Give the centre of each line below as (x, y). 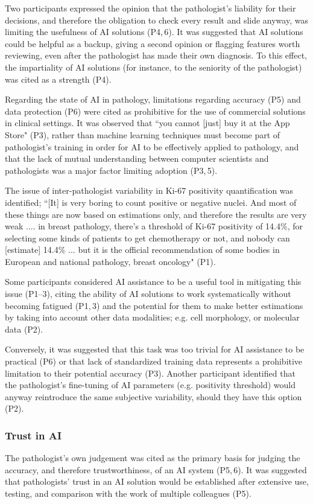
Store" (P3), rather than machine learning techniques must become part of (143, 134)
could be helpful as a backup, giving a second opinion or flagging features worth (153, 43)
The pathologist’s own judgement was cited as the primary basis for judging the (153, 458)
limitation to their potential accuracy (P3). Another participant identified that (150, 373)
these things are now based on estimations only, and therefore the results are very (156, 214)
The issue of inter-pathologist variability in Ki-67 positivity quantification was (149, 190)
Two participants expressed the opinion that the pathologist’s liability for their (150, 8)
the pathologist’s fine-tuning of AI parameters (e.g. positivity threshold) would (150, 385)
